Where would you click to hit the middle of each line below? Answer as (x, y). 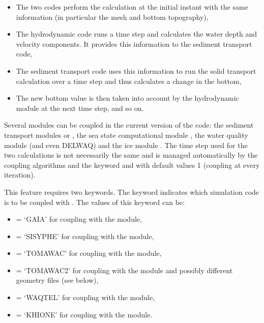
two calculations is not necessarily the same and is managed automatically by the (131, 155)
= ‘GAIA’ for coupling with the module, (79, 219)
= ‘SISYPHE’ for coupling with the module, (85, 236)
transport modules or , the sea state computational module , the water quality (126, 135)
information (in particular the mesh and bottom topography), (112, 17)
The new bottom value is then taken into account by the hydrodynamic (127, 98)
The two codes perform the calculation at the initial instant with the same (132, 7)
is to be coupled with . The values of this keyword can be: (94, 202)
